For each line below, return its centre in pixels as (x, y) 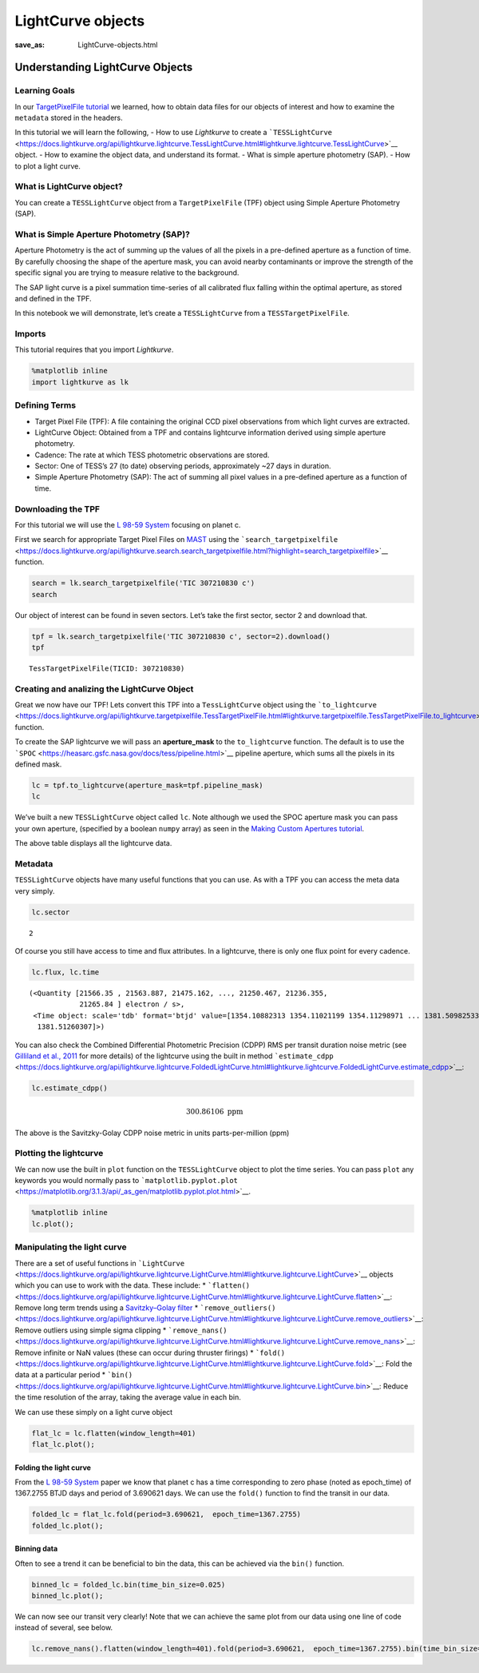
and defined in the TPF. (53, 298)
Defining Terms (45, 405)
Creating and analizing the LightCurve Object (104, 689)
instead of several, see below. (64, 1627)
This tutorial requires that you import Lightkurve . (94, 350)
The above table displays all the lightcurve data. (93, 843)
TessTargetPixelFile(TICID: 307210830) (107, 668)
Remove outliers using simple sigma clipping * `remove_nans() (121, 1330)
